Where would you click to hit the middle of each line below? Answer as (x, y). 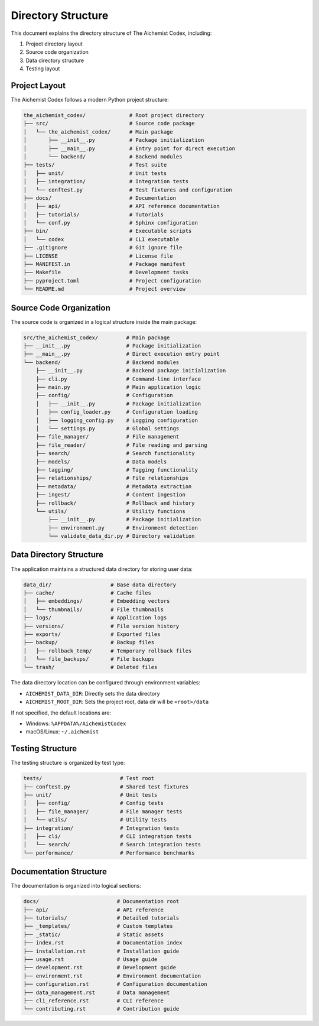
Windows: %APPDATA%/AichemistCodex (76, 723)
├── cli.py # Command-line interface (118, 379)
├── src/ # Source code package (109, 124)
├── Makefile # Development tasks (106, 272)
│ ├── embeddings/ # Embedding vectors (97, 601)
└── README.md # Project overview (104, 289)
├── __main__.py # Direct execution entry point (121, 354)
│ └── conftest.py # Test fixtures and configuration (128, 190)
